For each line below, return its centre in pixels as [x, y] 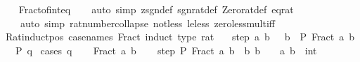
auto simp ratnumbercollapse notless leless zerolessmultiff [147, 23]
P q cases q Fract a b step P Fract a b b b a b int [166, 50]
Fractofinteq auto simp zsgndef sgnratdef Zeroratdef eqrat [156, 9]
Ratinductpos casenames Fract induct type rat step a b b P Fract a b [180, 37]
